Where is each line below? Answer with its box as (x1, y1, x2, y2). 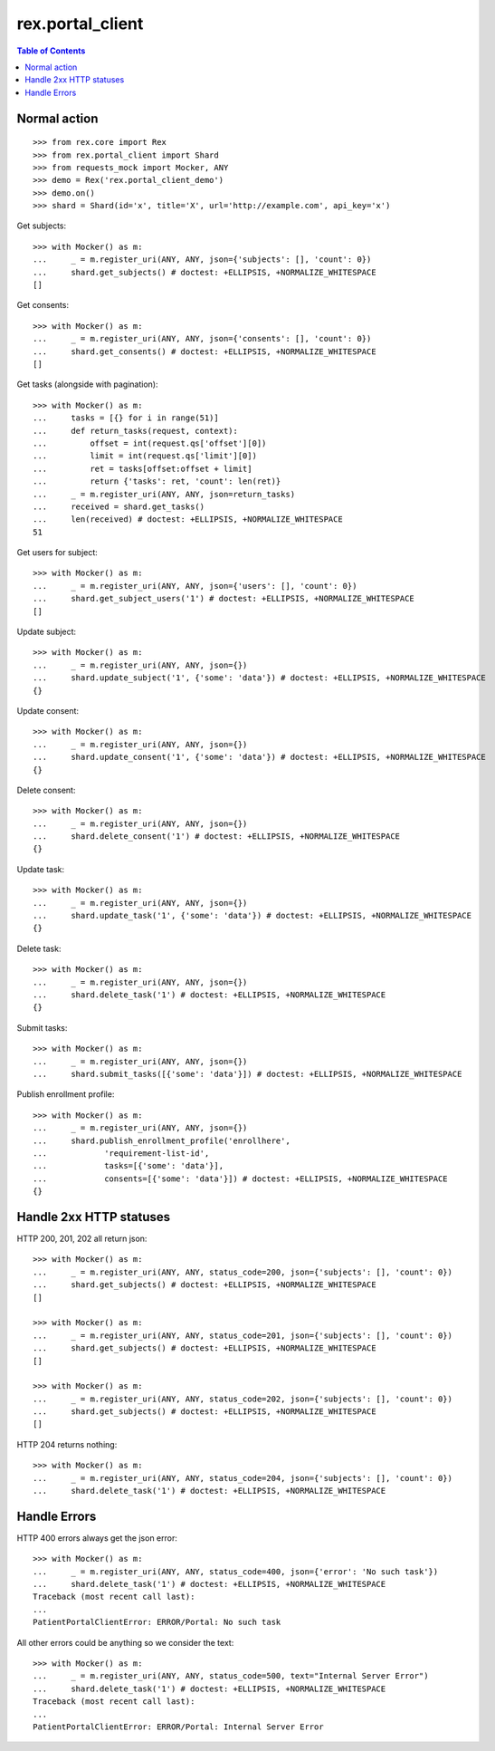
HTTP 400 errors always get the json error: (16, 1532, 178, 1544)
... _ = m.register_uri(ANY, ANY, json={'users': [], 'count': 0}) (33, 581, 357, 591)
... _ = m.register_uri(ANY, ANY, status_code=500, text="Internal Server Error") (33, 1671, 429, 1681)
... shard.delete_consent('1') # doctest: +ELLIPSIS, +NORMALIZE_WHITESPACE (33, 832, 401, 842)
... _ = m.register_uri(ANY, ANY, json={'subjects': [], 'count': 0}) (33, 255, 372, 265)
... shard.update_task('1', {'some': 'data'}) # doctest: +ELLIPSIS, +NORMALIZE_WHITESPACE (33, 910, 472, 921)
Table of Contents (16, 45, 86, 56)
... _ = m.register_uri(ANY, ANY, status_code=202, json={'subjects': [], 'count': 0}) (33, 1393, 452, 1404)
